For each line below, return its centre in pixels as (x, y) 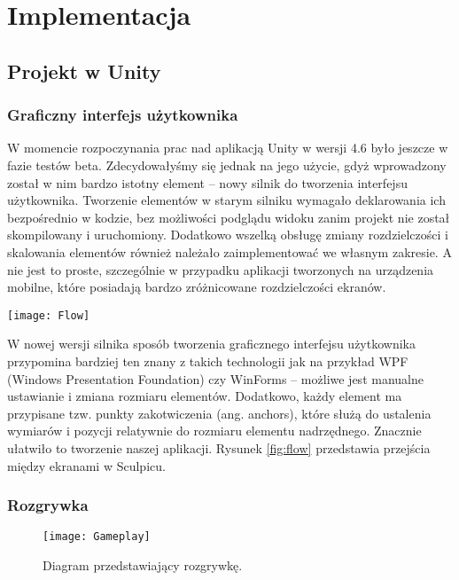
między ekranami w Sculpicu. (86, 465)
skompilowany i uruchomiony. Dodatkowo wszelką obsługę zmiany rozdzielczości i (228, 235)
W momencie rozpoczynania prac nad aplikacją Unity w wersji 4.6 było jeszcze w (228, 148)
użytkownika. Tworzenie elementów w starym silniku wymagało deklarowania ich (226, 200)
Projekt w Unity (84, 71)
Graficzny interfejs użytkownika (123, 115)
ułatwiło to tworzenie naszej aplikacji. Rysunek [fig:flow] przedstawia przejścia (219, 447)
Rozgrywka (48, 505)
